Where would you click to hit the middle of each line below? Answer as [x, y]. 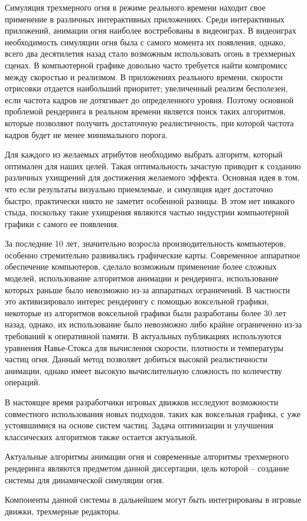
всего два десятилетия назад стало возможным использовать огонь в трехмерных [150, 53]
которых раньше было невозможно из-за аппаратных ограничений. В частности [148, 289]
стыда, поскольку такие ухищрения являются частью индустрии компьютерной [147, 212]
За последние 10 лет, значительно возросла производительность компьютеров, [145, 243]
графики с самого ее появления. [62, 223]
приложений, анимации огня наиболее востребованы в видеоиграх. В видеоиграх [151, 30]
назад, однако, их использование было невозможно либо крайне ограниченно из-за [153, 324]
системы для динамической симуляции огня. [85, 479]
